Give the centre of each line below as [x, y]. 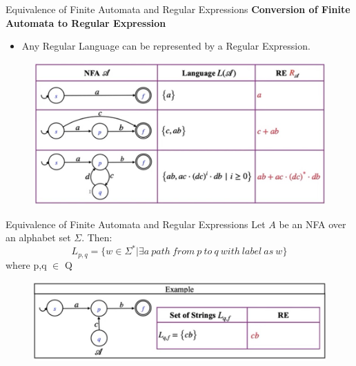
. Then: [97, 237]
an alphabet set [38, 237]
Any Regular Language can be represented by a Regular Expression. [166, 46]
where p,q [26, 264]
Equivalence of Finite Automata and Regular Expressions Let [136, 224]
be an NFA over [313, 224]
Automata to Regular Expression [86, 22]
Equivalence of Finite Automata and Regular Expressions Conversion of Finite [178, 9]
